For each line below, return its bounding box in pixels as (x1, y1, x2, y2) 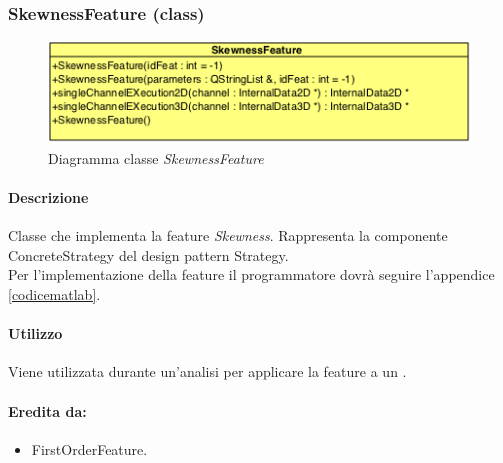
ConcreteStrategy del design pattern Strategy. (8, 244, 289, 265)
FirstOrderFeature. (31, 438, 148, 459)
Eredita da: (8, 400, 87, 421)
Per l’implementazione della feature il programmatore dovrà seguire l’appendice (8, 264, 495, 285)
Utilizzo (8, 323, 63, 344)
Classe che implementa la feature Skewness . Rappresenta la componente (8, 225, 448, 246)
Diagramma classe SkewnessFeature (48, 147, 264, 168)
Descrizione (8, 187, 89, 208)
